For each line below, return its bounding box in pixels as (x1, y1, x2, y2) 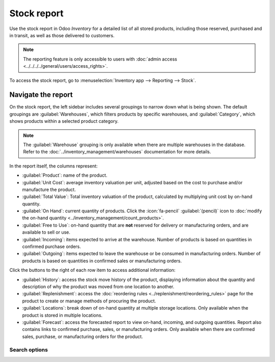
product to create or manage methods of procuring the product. (22, 298, 156, 304)
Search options (9, 346, 48, 353)
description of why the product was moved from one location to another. (22, 284, 175, 290)
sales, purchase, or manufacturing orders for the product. (22, 333, 143, 340)
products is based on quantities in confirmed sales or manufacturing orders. (22, 258, 182, 264)
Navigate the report (9, 91, 73, 99)
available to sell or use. (22, 229, 71, 235)
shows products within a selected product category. (9, 118, 119, 124)
